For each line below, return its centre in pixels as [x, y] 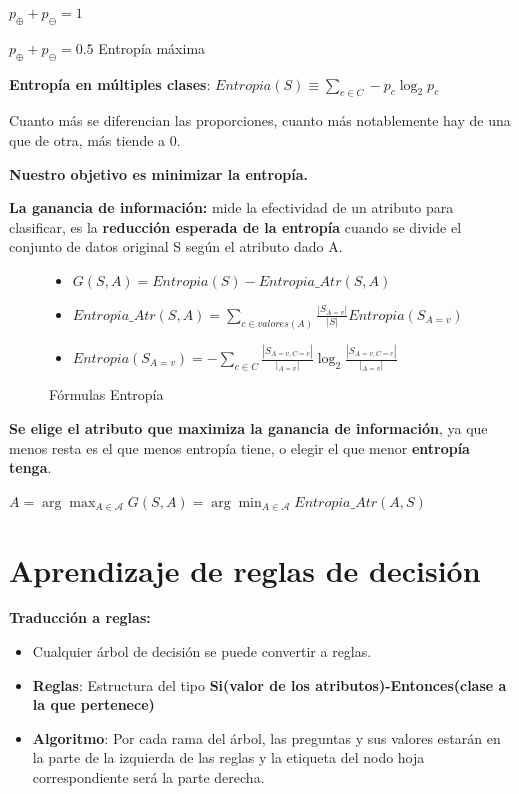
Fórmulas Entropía [106, 394]
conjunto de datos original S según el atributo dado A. [176, 246]
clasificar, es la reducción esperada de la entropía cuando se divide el [235, 226]
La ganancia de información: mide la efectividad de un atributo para [231, 207]
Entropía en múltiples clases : [110, 83]
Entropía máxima [152, 47]
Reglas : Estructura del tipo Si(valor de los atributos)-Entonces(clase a [269, 684]
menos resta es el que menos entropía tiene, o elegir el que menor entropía [239, 447]
